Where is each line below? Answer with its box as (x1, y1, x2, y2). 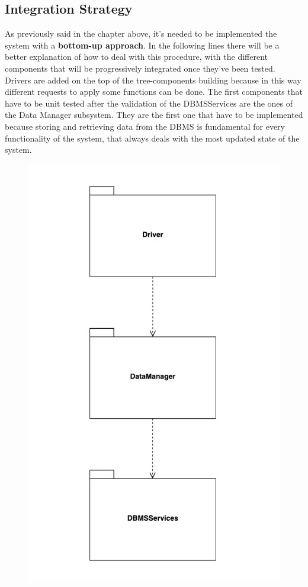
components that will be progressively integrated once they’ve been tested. (5, 62, 275, 74)
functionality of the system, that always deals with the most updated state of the (5, 131, 300, 144)
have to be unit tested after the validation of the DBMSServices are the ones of (5, 97, 293, 109)
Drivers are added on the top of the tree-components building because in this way (5, 73, 301, 86)
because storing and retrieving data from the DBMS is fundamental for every (5, 120, 285, 132)
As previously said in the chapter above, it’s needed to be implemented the (5, 27, 277, 40)
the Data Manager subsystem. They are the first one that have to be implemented (5, 108, 303, 121)
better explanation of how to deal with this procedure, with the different (5, 50, 268, 63)
